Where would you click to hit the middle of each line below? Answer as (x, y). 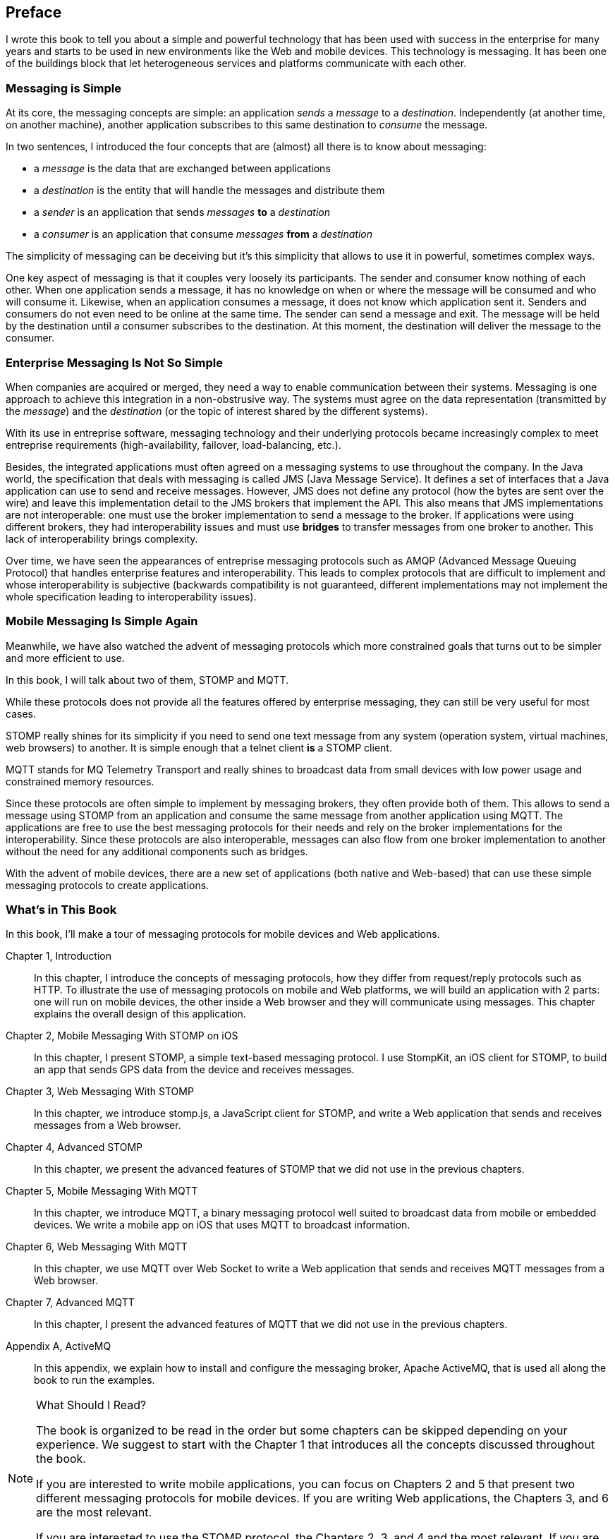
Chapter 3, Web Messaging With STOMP (100, 1092)
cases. (21, 713)
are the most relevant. (94, 1513)
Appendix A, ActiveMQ (59, 1346)
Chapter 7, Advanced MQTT (70, 1303)
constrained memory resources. (80, 781)
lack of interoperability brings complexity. (102, 538)
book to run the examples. (95, 1380)
